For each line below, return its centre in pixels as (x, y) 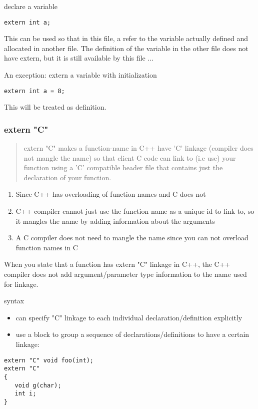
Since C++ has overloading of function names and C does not (111, 194)
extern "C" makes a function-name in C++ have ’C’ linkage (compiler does (138, 148)
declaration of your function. (67, 177)
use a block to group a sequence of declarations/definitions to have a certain (132, 334)
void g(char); (38, 385)
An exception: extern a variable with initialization (80, 75)
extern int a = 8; (34, 91)
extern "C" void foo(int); (49, 360)
